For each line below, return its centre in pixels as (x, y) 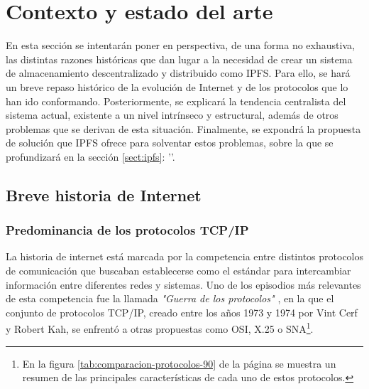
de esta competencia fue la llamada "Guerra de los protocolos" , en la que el (170, 298)
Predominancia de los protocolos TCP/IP (127, 230)
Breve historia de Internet (104, 194)
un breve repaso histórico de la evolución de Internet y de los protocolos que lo (177, 86)
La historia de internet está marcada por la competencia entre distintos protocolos (185, 256)
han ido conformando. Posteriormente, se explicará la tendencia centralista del (176, 101)
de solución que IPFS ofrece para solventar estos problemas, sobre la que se (170, 143)
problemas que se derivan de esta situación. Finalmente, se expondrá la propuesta (183, 128)
